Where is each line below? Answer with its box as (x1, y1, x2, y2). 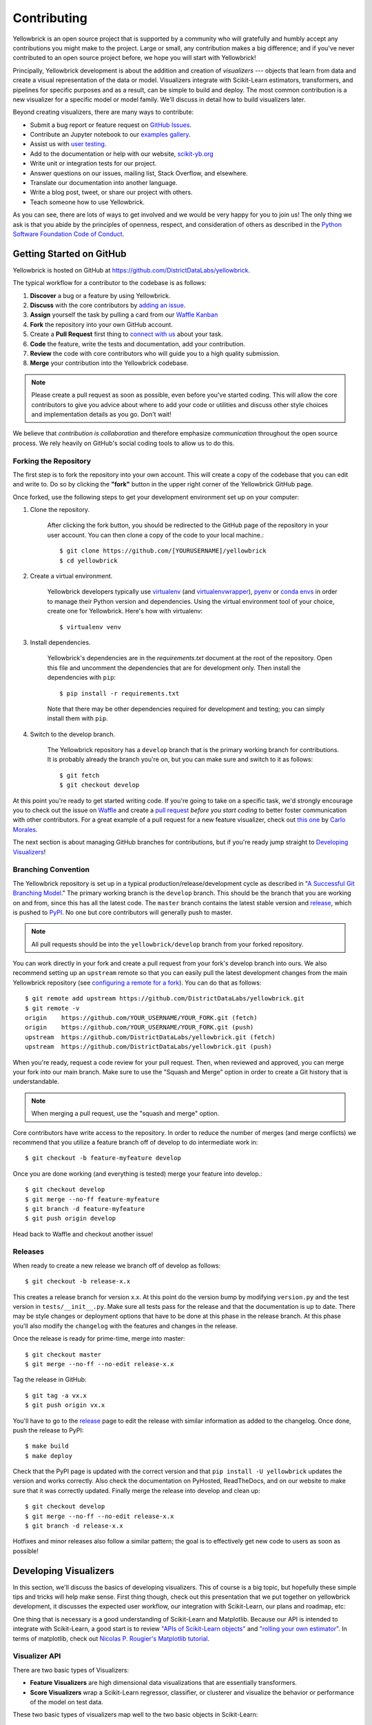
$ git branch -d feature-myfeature (25, 1205, 145, 1212)
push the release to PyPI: (12, 1426, 84, 1435)
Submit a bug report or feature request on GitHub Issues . (30, 121, 192, 129)
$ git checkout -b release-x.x (25, 1277, 131, 1285)
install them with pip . (47, 714, 108, 722)
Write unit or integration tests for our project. (30, 159, 157, 168)
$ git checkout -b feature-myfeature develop (25, 1154, 182, 1162)
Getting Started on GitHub (12, 248, 127, 259)
